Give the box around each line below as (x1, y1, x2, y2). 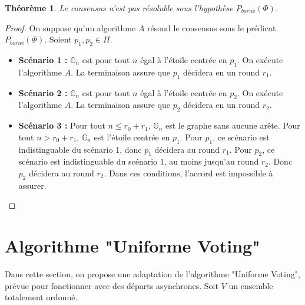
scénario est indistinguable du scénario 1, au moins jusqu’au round (18, 155, 259, 168)
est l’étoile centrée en (94, 130, 170, 143)
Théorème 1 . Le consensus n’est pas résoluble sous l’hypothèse (5, 2, 233, 14)
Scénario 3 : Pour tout (18, 119, 105, 132)
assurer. (18, 179, 47, 191)
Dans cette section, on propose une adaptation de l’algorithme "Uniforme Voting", (5, 268, 300, 280)
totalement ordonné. (5, 291, 78, 303)
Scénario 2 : (18, 86, 68, 99)
